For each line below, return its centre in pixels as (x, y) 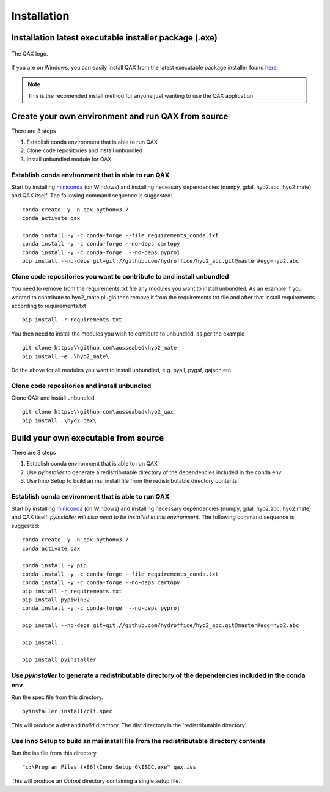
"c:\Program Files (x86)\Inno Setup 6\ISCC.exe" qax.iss (109, 767)
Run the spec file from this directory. (57, 697)
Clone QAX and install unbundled (53, 398)
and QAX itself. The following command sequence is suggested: (92, 196)
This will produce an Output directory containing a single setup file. (96, 781)
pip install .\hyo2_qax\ (59, 420)
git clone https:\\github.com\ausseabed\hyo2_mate (100, 348)
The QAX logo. (30, 53)
